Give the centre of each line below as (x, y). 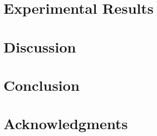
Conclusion (42, 85)
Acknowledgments (66, 123)
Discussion (40, 46)
